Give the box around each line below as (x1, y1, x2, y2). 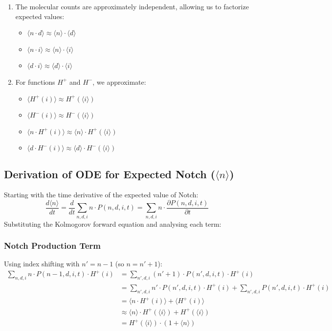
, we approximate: (92, 76, 146, 87)
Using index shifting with (4, 259, 80, 269)
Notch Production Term (4, 239, 101, 252)
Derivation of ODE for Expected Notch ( (4, 166, 216, 182)
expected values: (15, 11, 65, 21)
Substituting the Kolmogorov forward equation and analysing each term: (4, 218, 221, 229)
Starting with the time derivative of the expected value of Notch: (4, 189, 199, 200)
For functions (15, 76, 55, 87)
